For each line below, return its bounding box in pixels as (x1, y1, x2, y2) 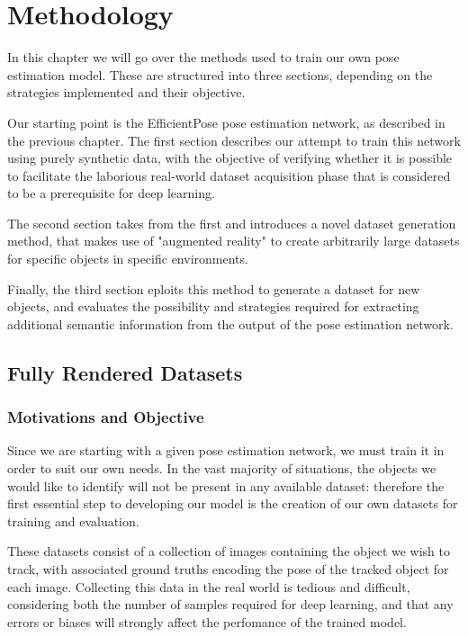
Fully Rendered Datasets (7, 358, 243, 386)
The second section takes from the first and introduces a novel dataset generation (7, 213, 456, 232)
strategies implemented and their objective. (7, 83, 246, 102)
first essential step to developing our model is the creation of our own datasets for (7, 494, 458, 513)
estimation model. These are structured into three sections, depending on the (7, 65, 433, 84)
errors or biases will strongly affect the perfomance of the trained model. (7, 612, 407, 631)
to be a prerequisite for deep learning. (7, 184, 215, 202)
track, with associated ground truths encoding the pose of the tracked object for (7, 560, 449, 578)
